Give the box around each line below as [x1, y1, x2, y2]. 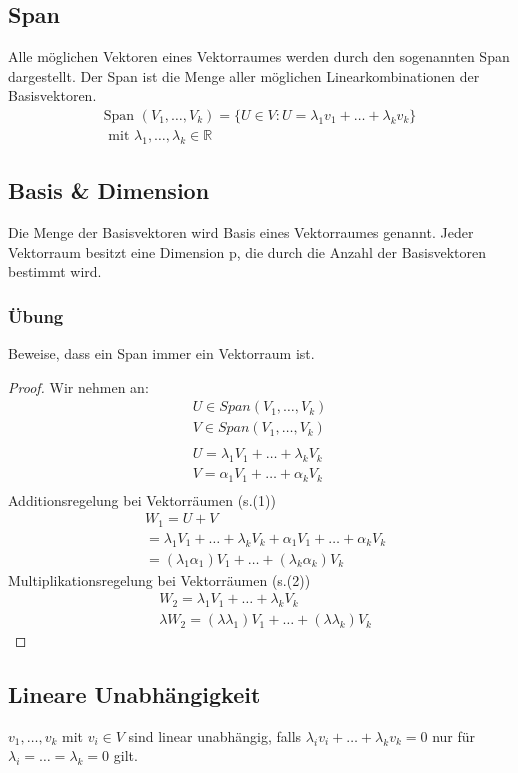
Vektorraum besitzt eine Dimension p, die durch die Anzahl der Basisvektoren [8, 241, 487, 262]
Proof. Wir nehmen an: [8, 376, 149, 397]
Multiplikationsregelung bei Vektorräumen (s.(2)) [8, 569, 311, 590]
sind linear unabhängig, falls [128, 725, 302, 746]
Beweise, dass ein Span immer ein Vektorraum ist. [8, 343, 315, 364]
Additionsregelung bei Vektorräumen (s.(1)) [8, 489, 276, 510]
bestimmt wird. [8, 261, 102, 282]
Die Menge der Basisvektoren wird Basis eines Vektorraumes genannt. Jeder [8, 222, 474, 243]
